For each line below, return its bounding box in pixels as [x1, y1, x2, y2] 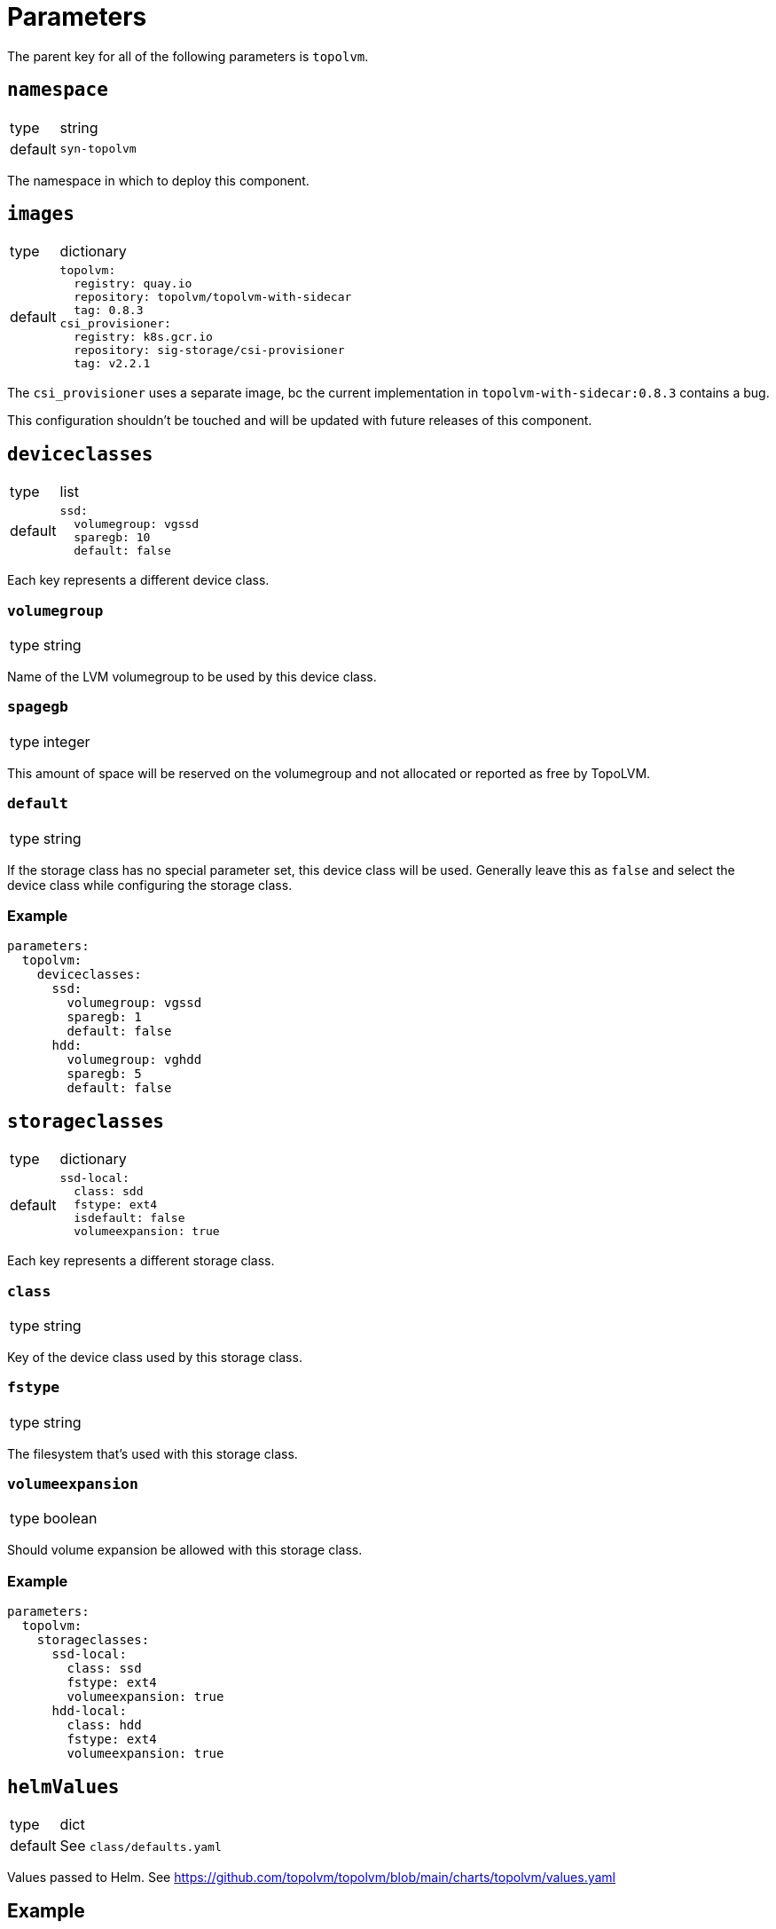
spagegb [7, 698, 68, 716]
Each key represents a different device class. [7, 572, 270, 588]
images [7, 203, 74, 225]
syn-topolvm [59, 142, 137, 156]
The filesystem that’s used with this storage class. [7, 1445, 298, 1461]
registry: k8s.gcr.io [74, 330, 213, 344]
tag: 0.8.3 [74, 303, 144, 318]
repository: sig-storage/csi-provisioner [74, 343, 345, 358]
